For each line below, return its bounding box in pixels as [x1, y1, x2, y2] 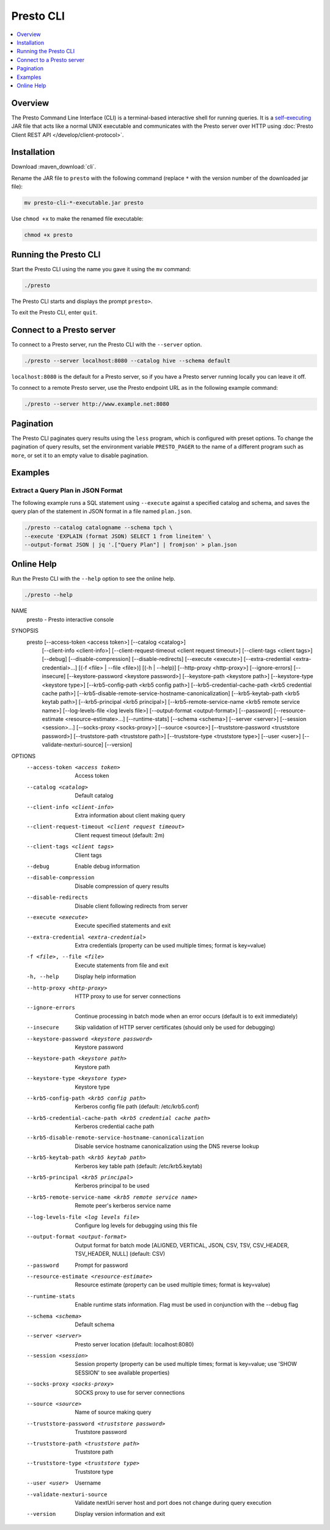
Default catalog [75, 792, 114, 799]
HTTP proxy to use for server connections [75, 993, 181, 1000]
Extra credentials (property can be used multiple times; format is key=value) [75, 942, 266, 949]
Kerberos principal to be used [75, 1182, 150, 1190]
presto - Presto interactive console [26, 616, 114, 623]
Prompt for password [75, 1261, 128, 1269]
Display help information [75, 973, 136, 980]
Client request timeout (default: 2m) [75, 831, 165, 838]
